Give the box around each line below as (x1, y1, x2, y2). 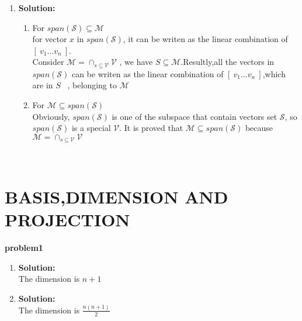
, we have (119, 56, 153, 68)
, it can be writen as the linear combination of (123, 33, 288, 45)
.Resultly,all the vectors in (180, 56, 275, 68)
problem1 (5, 241, 43, 254)
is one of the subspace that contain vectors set (112, 110, 277, 122)
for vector (32, 33, 67, 45)
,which (262, 67, 286, 80)
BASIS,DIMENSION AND (5, 185, 228, 209)
